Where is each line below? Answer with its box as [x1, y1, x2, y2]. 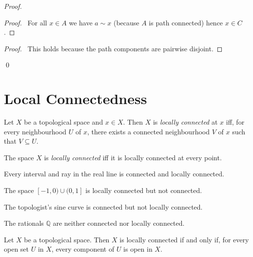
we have [69, 17, 93, 27]
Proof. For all [4, 17, 47, 27]
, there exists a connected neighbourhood [87, 126, 210, 136]
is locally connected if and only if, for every [119, 234, 249, 244]
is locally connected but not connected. [85, 185, 202, 195]
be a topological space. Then [24, 234, 110, 244]
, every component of [51, 244, 115, 254]
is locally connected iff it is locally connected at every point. [44, 152, 222, 162]
